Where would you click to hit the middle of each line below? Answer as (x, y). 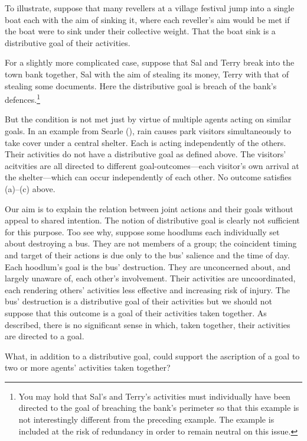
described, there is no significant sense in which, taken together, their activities (148, 324)
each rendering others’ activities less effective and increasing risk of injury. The (147, 289)
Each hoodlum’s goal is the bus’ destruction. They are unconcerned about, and (148, 266)
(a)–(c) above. (30, 188)
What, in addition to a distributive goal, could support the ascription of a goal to (152, 356)
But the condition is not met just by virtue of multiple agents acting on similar (148, 119)
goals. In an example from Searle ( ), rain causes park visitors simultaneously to (148, 131)
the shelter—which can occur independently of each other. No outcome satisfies (148, 177)
